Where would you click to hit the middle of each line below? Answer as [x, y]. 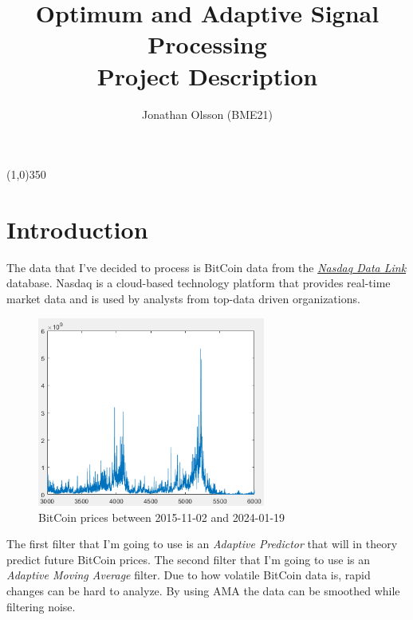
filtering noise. [41, 606]
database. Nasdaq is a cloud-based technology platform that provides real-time [199, 283]
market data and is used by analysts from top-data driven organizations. [183, 298]
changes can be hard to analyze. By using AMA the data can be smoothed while [203, 591]
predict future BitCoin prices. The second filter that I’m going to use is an [189, 559]
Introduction [77, 229]
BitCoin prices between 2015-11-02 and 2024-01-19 [162, 517]
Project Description [207, 75]
